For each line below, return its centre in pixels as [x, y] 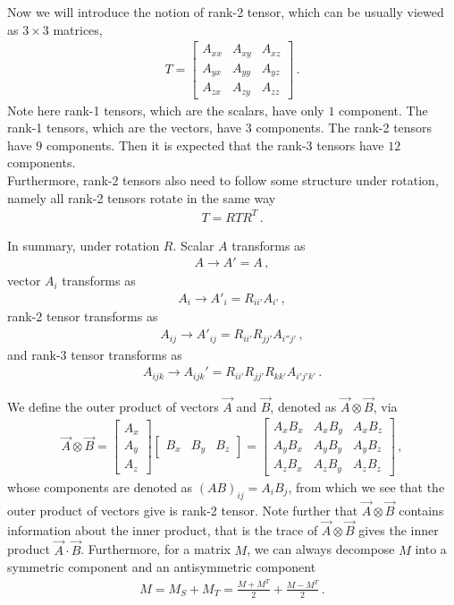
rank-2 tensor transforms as [83, 316]
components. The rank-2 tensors [344, 128]
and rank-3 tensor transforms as [95, 354]
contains [421, 510]
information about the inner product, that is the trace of [163, 529]
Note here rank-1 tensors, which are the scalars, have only [166, 110]
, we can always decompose [321, 549]
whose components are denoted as [100, 486]
